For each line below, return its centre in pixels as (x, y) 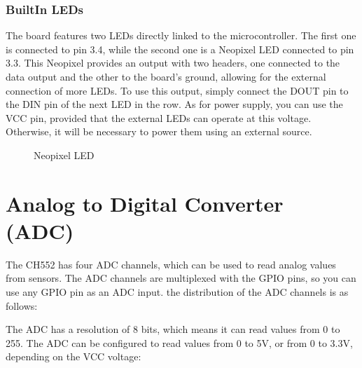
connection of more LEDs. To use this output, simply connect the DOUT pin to (177, 90)
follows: (22, 305)
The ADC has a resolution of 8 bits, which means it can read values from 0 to (173, 329)
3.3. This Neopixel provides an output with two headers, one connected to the (173, 63)
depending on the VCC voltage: (74, 356)
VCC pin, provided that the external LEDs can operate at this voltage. (159, 117)
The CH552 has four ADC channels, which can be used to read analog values (171, 264)
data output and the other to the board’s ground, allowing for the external (166, 76)
